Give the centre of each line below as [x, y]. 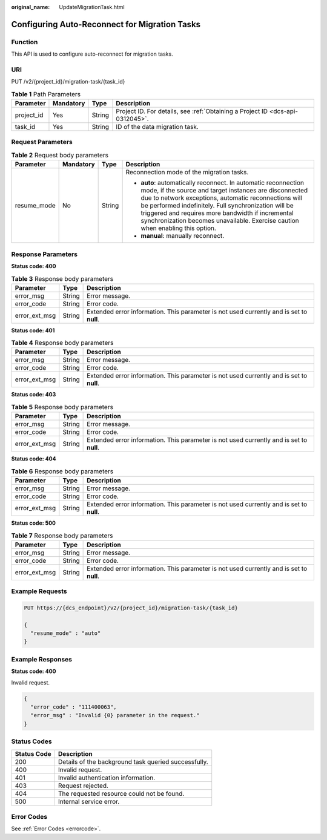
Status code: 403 [34, 395]
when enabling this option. [178, 228]
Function [25, 42]
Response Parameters [45, 254]
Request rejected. [83, 786]
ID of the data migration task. [157, 127]
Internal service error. [89, 801]
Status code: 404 [34, 459]
